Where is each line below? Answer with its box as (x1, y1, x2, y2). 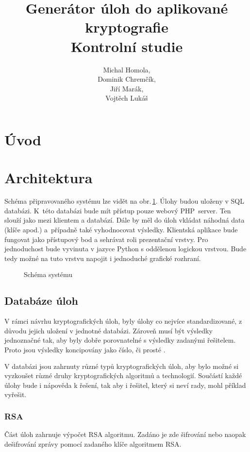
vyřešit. (4, 389, 27, 400)
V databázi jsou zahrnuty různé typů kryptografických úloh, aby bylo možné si (4, 361, 239, 371)
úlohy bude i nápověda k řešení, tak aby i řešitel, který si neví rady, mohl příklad (4, 380, 246, 390)
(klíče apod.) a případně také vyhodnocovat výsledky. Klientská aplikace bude (4, 224, 238, 234)
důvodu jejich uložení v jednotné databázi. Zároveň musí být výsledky (4, 325, 213, 335)
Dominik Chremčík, (98, 74, 156, 84)
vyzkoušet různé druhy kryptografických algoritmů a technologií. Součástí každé (4, 370, 242, 381)
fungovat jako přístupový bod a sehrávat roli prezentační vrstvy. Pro (4, 234, 208, 244)
